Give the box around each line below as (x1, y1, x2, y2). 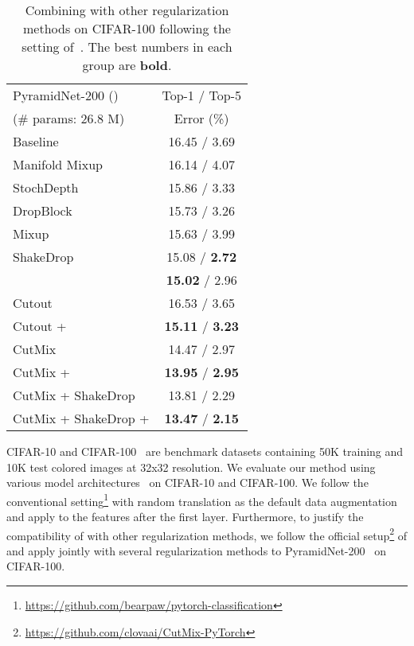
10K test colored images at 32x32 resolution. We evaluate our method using (6, 458, 376, 475)
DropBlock (13, 201, 72, 220)
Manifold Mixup (13, 155, 103, 173)
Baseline (13, 132, 59, 150)
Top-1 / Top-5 (162, 86, 241, 104)
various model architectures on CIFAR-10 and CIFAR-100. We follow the (6, 474, 369, 491)
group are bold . (82, 56, 172, 74)
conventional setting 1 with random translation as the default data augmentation (6, 490, 397, 509)
